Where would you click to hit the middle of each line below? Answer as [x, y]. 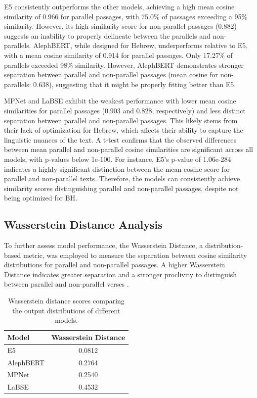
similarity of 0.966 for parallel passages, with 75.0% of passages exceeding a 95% [126, 16]
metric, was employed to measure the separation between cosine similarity [135, 255]
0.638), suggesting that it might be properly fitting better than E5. [135, 84]
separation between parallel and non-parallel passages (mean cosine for [111, 75]
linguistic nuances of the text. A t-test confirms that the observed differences [120, 139]
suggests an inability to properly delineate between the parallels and [107, 35]
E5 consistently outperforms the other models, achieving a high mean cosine [119, 6]
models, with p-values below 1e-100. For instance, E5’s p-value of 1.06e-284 [118, 159]
